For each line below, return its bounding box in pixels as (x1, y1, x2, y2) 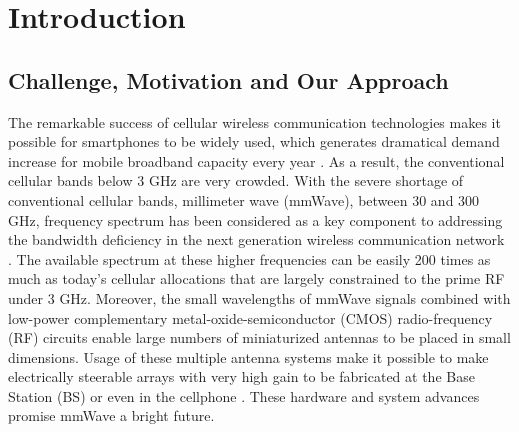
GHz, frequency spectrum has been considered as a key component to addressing (8, 209, 503, 230)
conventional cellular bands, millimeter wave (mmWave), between (8, 189, 408, 210)
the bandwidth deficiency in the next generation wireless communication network (8, 229, 505, 250)
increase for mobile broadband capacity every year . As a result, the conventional (8, 150, 505, 171)
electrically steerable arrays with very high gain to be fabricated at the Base (8, 366, 475, 387)
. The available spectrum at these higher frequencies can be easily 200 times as (8, 248, 491, 269)
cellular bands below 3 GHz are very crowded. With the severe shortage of (8, 170, 464, 191)
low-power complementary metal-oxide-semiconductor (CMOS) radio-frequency (8, 307, 493, 328)
